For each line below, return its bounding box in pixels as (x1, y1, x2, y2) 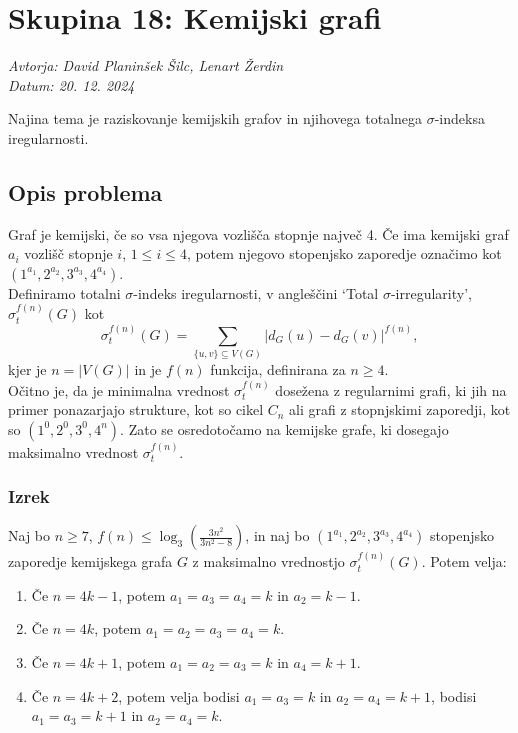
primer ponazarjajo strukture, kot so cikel (8, 399, 264, 420)
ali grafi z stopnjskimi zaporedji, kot (289, 399, 511, 420)
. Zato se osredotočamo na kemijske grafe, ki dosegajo (120, 418, 449, 439)
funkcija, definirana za (210, 359, 346, 380)
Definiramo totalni (8, 282, 121, 303)
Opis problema (8, 176, 163, 207)
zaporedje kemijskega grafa (8, 551, 173, 572)
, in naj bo (245, 525, 310, 546)
